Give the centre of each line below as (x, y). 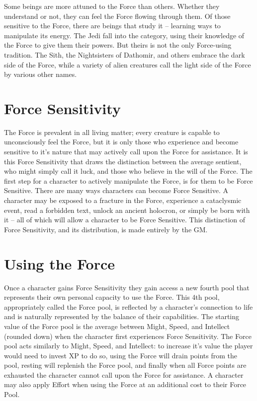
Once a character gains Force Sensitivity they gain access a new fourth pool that (127, 287)
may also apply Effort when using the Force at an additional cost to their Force (125, 384)
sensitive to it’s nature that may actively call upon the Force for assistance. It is (126, 152)
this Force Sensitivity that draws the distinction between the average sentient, (123, 161)
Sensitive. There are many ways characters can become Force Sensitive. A (116, 190)
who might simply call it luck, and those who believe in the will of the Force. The (128, 171)
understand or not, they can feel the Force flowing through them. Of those (117, 16)
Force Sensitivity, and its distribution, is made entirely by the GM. (106, 229)
